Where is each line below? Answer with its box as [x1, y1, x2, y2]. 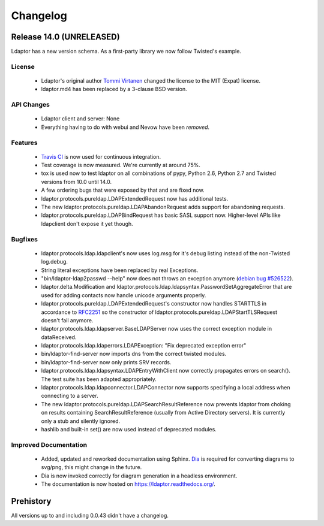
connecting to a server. [41, 392, 98, 400]
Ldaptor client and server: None [41, 115, 120, 122]
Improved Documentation [11, 440, 88, 449]
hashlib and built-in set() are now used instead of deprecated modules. [41, 425, 217, 433]
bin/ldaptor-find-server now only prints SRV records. [41, 358, 172, 365]
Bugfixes [11, 235, 38, 243]
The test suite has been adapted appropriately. [41, 375, 157, 383]
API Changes [11, 101, 50, 109]
